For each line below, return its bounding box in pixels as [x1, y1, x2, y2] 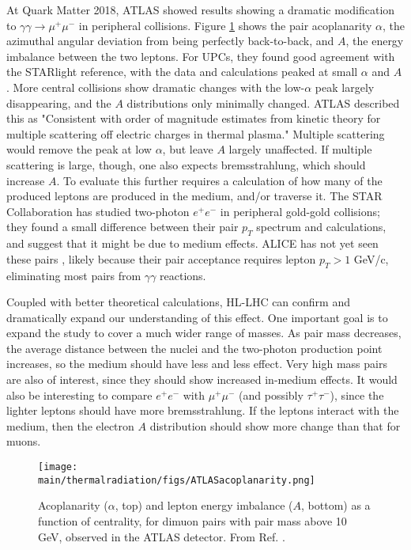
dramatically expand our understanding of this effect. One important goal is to [6, 309, 388, 325]
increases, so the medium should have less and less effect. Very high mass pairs [6, 355, 387, 372]
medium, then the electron [6, 417, 134, 434]
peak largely [315, 78, 375, 95]
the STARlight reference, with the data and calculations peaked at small [6, 63, 358, 80]
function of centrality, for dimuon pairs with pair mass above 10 [38, 512, 347, 529]
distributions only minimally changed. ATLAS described [126, 94, 400, 111]
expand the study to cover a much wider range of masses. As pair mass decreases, [6, 324, 402, 341]
